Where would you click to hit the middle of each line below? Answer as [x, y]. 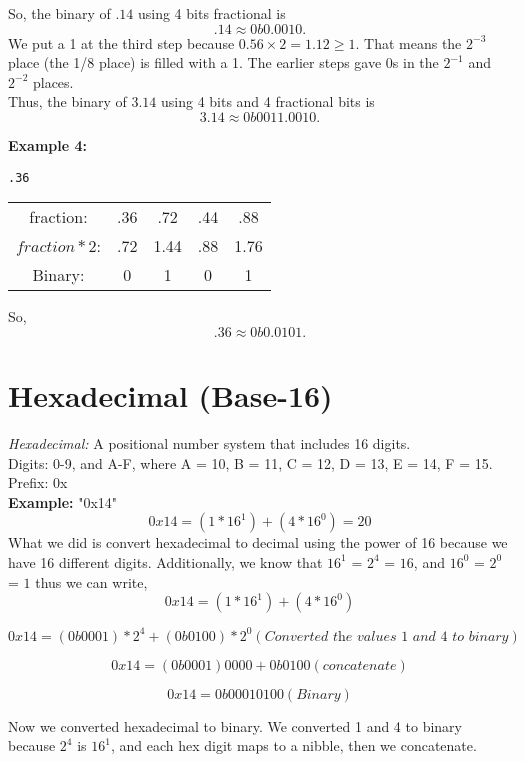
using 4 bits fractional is [211, 13]
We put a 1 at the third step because [121, 42]
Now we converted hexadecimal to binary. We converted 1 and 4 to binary [235, 725]
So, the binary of [59, 13]
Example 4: [47, 144]
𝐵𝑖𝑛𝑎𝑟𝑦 [318, 694]
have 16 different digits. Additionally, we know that [165, 561]
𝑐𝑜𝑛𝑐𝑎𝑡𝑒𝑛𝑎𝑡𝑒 [359, 665]
